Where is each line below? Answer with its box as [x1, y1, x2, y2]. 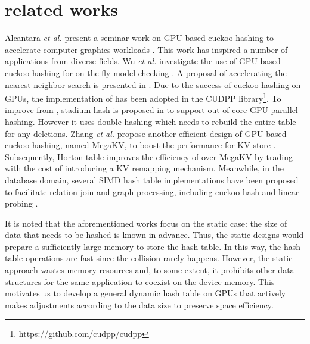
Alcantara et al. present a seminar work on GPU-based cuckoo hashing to [5, 32, 274, 44]
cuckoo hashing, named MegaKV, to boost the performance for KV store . [5, 139, 276, 151]
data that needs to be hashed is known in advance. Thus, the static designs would [5, 229, 304, 241]
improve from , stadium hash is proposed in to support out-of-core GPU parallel [5, 104, 298, 116]
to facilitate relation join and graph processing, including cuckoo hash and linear [5, 185, 299, 198]
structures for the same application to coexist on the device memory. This [5, 275, 275, 287]
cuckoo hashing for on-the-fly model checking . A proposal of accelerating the [5, 66, 287, 79]
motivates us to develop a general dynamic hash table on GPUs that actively [5, 287, 286, 299]
